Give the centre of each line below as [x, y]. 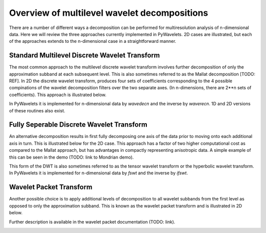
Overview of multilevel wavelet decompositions [109, 13]
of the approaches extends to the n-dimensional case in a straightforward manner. [93, 41]
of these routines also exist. [37, 110]
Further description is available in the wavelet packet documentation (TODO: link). [92, 222]
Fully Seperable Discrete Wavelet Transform [78, 125]
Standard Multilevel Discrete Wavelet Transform [84, 55]
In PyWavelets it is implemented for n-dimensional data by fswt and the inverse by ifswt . [99, 173]
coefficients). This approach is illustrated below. [58, 95]
